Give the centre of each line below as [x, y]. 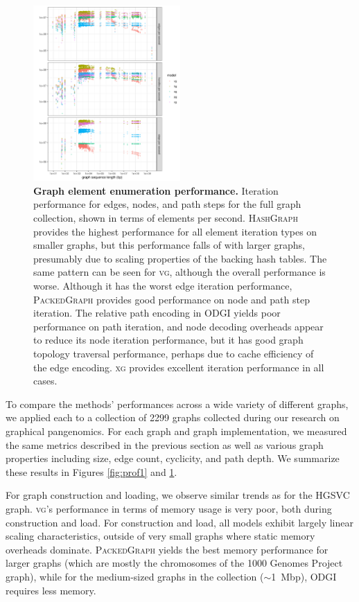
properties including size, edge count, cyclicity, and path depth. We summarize [173, 458]
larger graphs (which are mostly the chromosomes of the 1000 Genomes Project [174, 563]
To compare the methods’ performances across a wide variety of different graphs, [177, 404]
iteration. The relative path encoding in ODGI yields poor [157, 313]
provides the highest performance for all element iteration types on [175, 231]
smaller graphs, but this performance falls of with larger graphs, [169, 245]
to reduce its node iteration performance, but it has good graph [168, 340]
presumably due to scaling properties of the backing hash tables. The [180, 258]
